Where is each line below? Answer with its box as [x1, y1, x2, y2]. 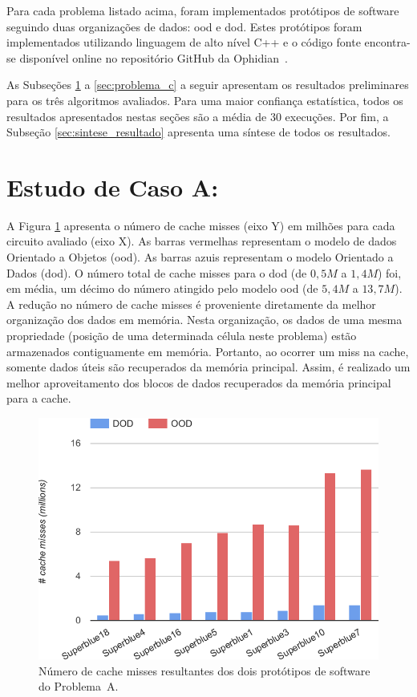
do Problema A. [38, 678, 119, 695]
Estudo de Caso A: [6, 170, 219, 203]
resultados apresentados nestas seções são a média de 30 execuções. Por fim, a [6, 107, 389, 124]
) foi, [377, 264, 402, 281]
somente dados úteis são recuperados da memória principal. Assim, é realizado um [6, 359, 411, 375]
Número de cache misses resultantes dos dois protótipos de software [38, 662, 370, 679]
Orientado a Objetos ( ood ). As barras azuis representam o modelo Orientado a [6, 249, 394, 265]
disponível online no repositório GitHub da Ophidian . [19, 49, 288, 66]
